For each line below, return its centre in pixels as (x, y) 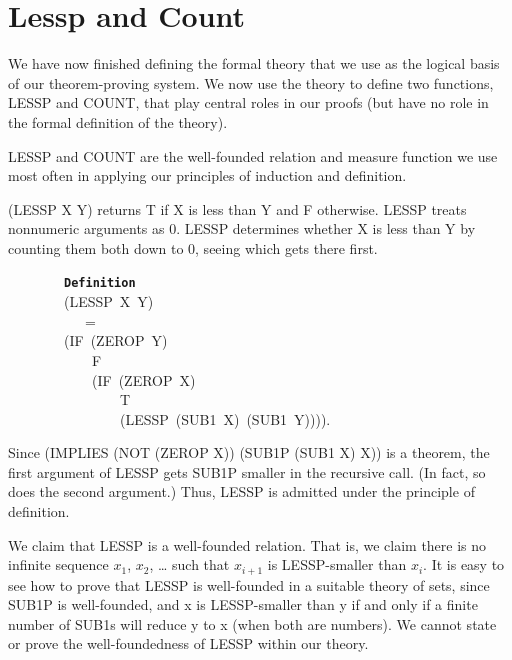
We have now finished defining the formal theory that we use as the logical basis (254, 63)
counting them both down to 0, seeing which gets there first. (193, 247)
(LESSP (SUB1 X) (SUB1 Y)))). (225, 418)
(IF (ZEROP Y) (115, 340)
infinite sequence (58, 564)
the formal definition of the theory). (118, 121)
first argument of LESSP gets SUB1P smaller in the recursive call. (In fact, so (247, 471)
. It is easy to (464, 564)
